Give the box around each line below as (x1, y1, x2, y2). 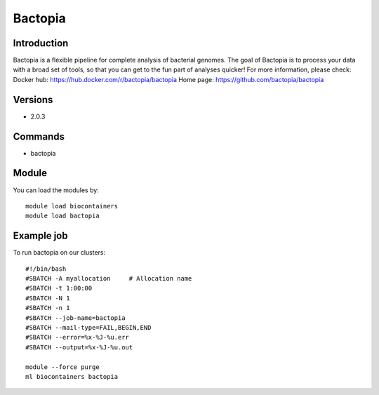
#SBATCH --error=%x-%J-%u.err (25, 333, 130, 342)
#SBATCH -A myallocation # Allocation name (25, 274, 192, 283)
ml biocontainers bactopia (25, 373, 119, 380)
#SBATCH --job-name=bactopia (25, 314, 126, 322)
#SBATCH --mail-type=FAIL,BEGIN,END (25, 323, 152, 331)
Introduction (13, 37, 69, 49)
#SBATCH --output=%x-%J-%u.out (25, 343, 133, 351)
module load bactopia (25, 212, 100, 220)
